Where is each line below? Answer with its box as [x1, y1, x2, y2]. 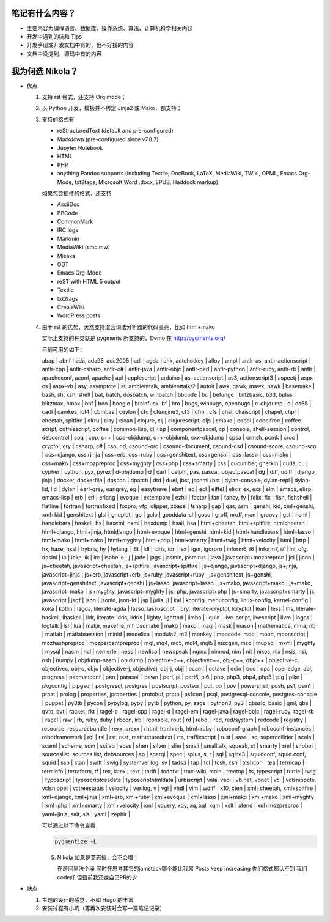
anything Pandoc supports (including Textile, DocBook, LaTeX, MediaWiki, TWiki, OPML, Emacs [57, 170, 298, 177]
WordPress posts [57, 312, 101, 319]
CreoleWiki [57, 303, 85, 311]
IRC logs [57, 226, 79, 234]
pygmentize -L [54, 838, 97, 845]
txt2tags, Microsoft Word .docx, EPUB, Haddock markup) [74, 178, 219, 186]
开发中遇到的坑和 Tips [26, 32, 82, 40]
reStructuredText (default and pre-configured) [57, 127, 174, 135]
